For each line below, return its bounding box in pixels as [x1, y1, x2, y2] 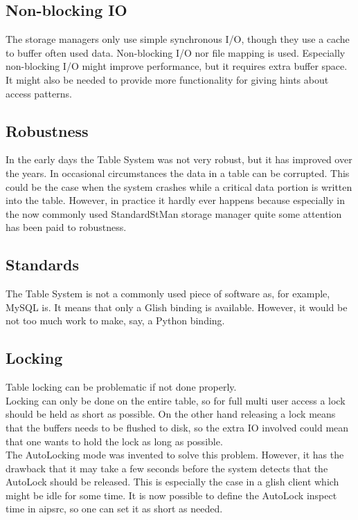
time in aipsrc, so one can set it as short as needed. [6, 501, 223, 516]
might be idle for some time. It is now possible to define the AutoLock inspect [6, 488, 337, 502]
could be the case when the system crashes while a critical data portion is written [6, 179, 352, 194]
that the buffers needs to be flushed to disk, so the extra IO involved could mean [6, 420, 349, 434]
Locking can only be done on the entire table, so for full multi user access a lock [6, 393, 346, 407]
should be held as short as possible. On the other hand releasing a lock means [6, 407, 336, 421]
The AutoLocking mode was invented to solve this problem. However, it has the [6, 447, 344, 462]
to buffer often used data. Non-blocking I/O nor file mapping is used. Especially [6, 45, 346, 59]
